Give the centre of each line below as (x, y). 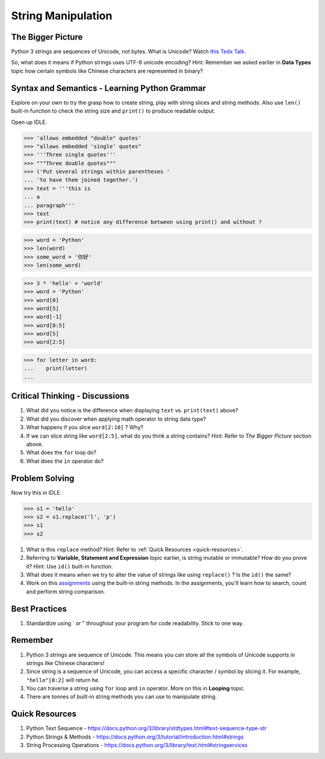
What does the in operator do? (65, 461)
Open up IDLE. (29, 122)
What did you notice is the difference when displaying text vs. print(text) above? (132, 410)
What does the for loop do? (61, 453)
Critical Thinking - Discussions (70, 396)
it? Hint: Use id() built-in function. (70, 566)
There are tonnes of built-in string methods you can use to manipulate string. (122, 697)
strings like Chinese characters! (65, 663)
